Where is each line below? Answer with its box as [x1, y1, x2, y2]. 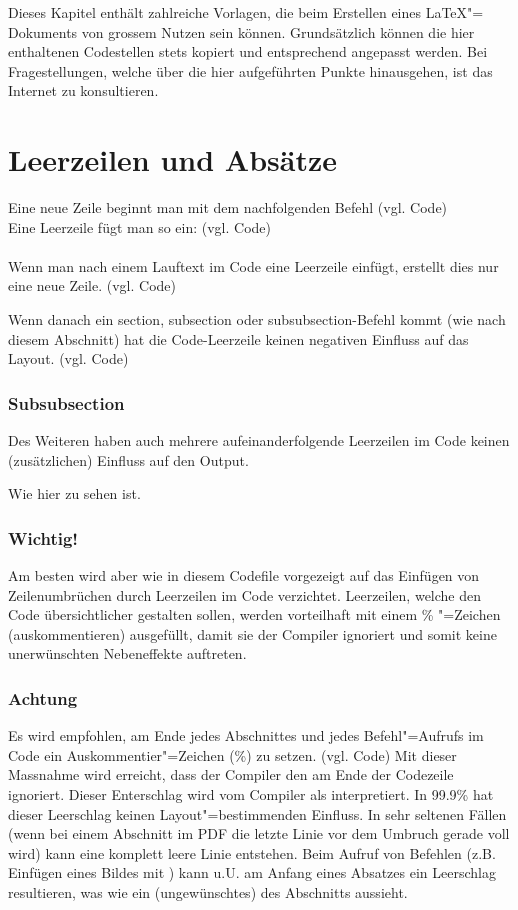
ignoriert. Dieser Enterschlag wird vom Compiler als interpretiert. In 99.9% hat [8, 784, 494, 805]
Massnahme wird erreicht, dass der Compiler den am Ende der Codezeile [8, 764, 454, 785]
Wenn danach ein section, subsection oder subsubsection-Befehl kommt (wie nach [8, 309, 506, 330]
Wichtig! [8, 525, 79, 550]
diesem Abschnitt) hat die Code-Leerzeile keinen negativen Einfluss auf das [8, 328, 469, 349]
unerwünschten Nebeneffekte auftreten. [8, 643, 247, 664]
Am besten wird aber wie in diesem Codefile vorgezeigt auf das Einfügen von [8, 565, 480, 586]
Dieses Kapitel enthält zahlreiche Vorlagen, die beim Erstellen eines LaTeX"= [8, 2, 484, 22]
